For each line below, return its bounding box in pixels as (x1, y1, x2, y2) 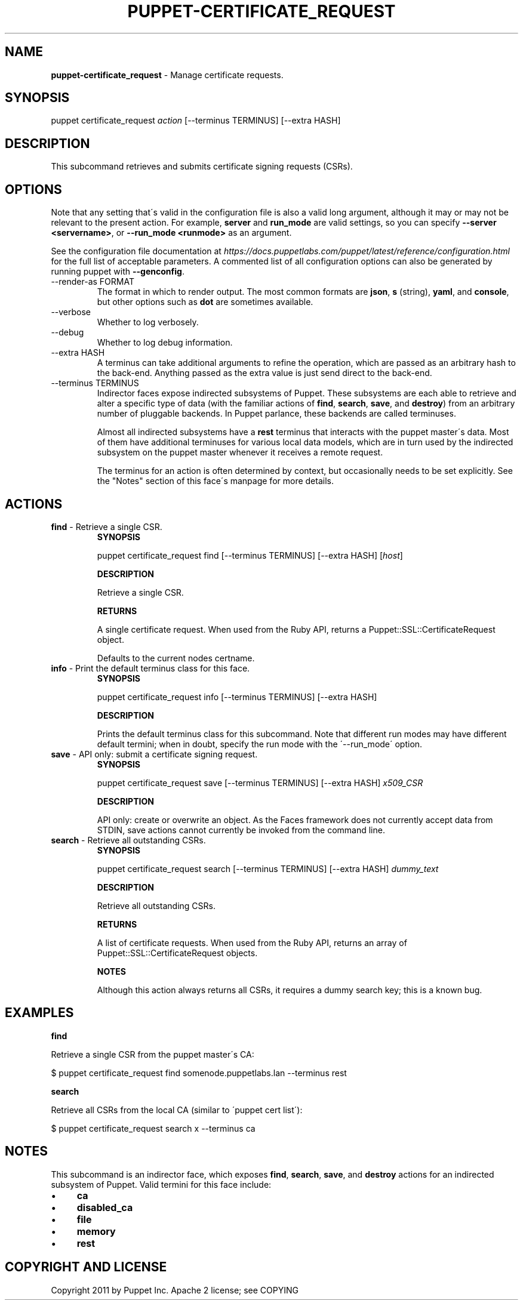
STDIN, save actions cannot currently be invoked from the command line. (97, 824, 385, 835)
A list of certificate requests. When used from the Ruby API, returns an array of (97, 937, 407, 948)
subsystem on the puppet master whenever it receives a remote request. (97, 447, 383, 458)
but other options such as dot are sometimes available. (97, 297, 313, 307)
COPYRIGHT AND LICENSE (5, 1259, 167, 1275)
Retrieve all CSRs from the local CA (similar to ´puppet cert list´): (51, 1104, 303, 1115)
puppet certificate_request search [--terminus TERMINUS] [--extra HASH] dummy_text (97, 863, 439, 874)
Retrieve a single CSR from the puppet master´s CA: (51, 1049, 254, 1059)
